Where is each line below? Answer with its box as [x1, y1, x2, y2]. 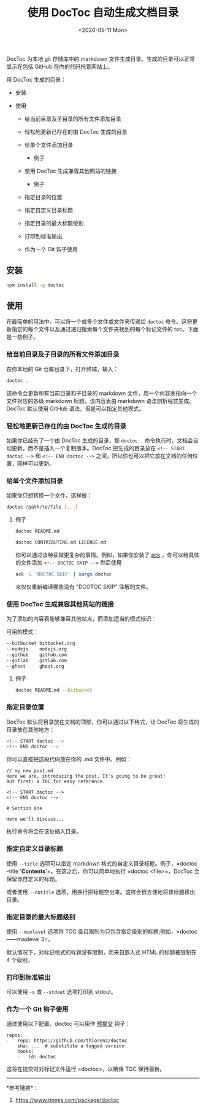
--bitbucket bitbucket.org [6, 640, 75, 646]
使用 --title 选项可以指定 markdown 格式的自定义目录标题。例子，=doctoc [6, 859, 198, 867]
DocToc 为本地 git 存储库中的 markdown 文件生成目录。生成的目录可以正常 [6, 55, 195, 62]
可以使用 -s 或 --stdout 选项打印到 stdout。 [6, 988, 116, 996]
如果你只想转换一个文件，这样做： [6, 492, 93, 499]
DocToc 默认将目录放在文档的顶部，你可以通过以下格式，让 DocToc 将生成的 [6, 718, 200, 725]
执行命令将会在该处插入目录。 [6, 827, 82, 835]
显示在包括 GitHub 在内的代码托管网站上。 [6, 63, 113, 70]
